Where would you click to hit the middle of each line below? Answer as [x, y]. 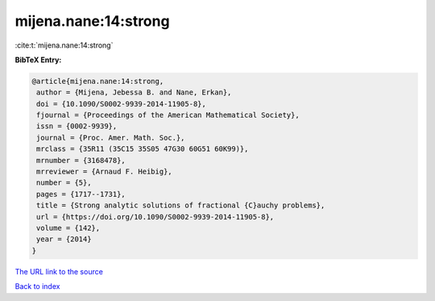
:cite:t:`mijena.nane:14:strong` [64, 45]
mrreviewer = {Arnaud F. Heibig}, [104, 172]
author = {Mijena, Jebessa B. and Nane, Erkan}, [134, 92]
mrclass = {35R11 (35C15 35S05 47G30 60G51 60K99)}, [143, 149]
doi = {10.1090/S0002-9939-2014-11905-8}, [122, 104]
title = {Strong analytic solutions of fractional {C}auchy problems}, [181, 205]
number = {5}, [64, 183]
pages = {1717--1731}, [81, 194]
